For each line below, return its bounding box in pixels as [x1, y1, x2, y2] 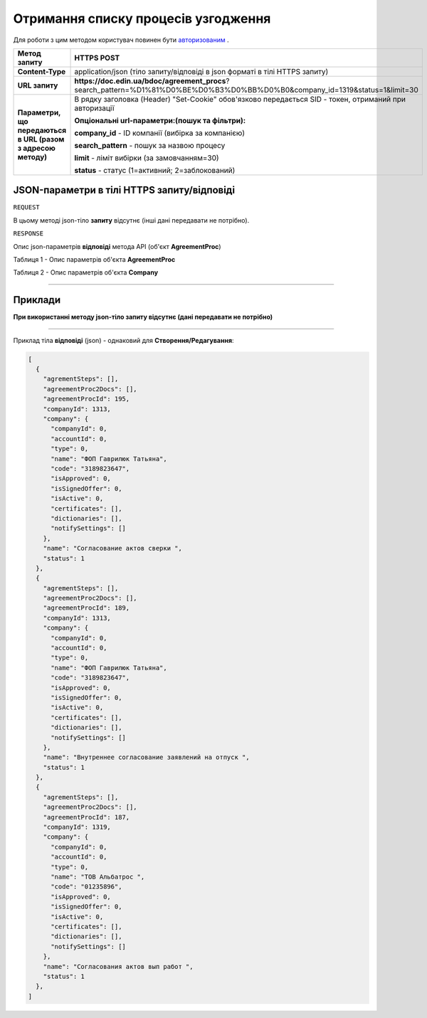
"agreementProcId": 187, [43, 813, 130, 821]
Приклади [13, 294, 61, 306]
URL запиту [17, 80, 58, 90]
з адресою [17, 143, 56, 153]
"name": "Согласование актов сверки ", [43, 544, 183, 553]
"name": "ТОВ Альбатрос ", [51, 873, 145, 881]
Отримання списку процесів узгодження [13, 11, 271, 26]
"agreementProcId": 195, [43, 395, 130, 403]
